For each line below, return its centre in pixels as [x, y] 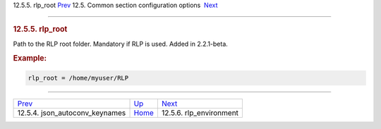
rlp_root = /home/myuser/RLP [78, 78]
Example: [30, 59]
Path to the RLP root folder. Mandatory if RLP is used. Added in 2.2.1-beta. [121, 44]
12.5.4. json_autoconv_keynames [72, 113]
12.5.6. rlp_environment [200, 113]
